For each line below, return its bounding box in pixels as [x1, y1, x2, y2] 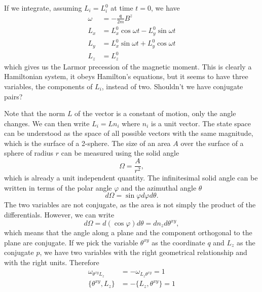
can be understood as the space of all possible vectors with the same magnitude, [4, 128, 253, 138]
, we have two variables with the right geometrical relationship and [40, 247, 247, 258]
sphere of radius [4, 148, 54, 158]
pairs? [4, 91, 23, 101]
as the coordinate [152, 237, 205, 247]
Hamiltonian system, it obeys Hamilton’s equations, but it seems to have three [4, 71, 248, 82]
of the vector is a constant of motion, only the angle [74, 108, 236, 119]
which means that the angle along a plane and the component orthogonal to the [4, 227, 252, 237]
